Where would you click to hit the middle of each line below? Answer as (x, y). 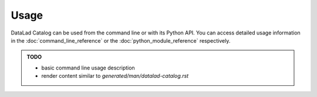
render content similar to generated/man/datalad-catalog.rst (115, 76)
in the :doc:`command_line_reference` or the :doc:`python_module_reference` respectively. (121, 40)
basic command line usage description (88, 68)
